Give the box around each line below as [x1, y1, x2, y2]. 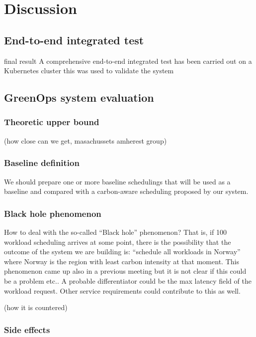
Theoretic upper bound [4, 116, 99, 128]
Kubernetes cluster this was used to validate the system [4, 65, 174, 76]
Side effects [4, 323, 50, 336]
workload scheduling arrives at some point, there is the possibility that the [4, 236, 231, 247]
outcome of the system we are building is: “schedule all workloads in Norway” [4, 246, 241, 257]
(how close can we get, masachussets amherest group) [4, 135, 167, 146]
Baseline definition [4, 157, 80, 169]
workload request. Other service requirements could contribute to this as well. [4, 285, 241, 296]
